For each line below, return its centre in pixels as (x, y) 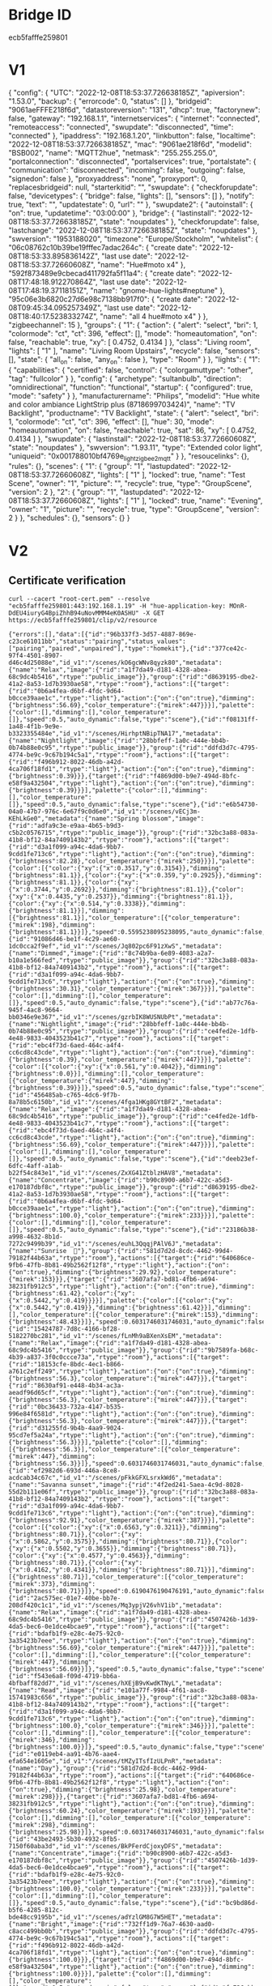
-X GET (153, 613)
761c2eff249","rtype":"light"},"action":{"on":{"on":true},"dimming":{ (132, 1372)
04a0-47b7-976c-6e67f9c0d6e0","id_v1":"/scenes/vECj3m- (104, 812)
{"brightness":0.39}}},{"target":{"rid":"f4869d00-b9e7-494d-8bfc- (125, 776)
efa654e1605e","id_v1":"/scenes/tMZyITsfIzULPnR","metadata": (115, 1762)
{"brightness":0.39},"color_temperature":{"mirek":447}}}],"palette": (130, 1060)
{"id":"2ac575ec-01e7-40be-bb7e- (65, 1598)
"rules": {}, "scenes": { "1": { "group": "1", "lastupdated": (102, 467)
